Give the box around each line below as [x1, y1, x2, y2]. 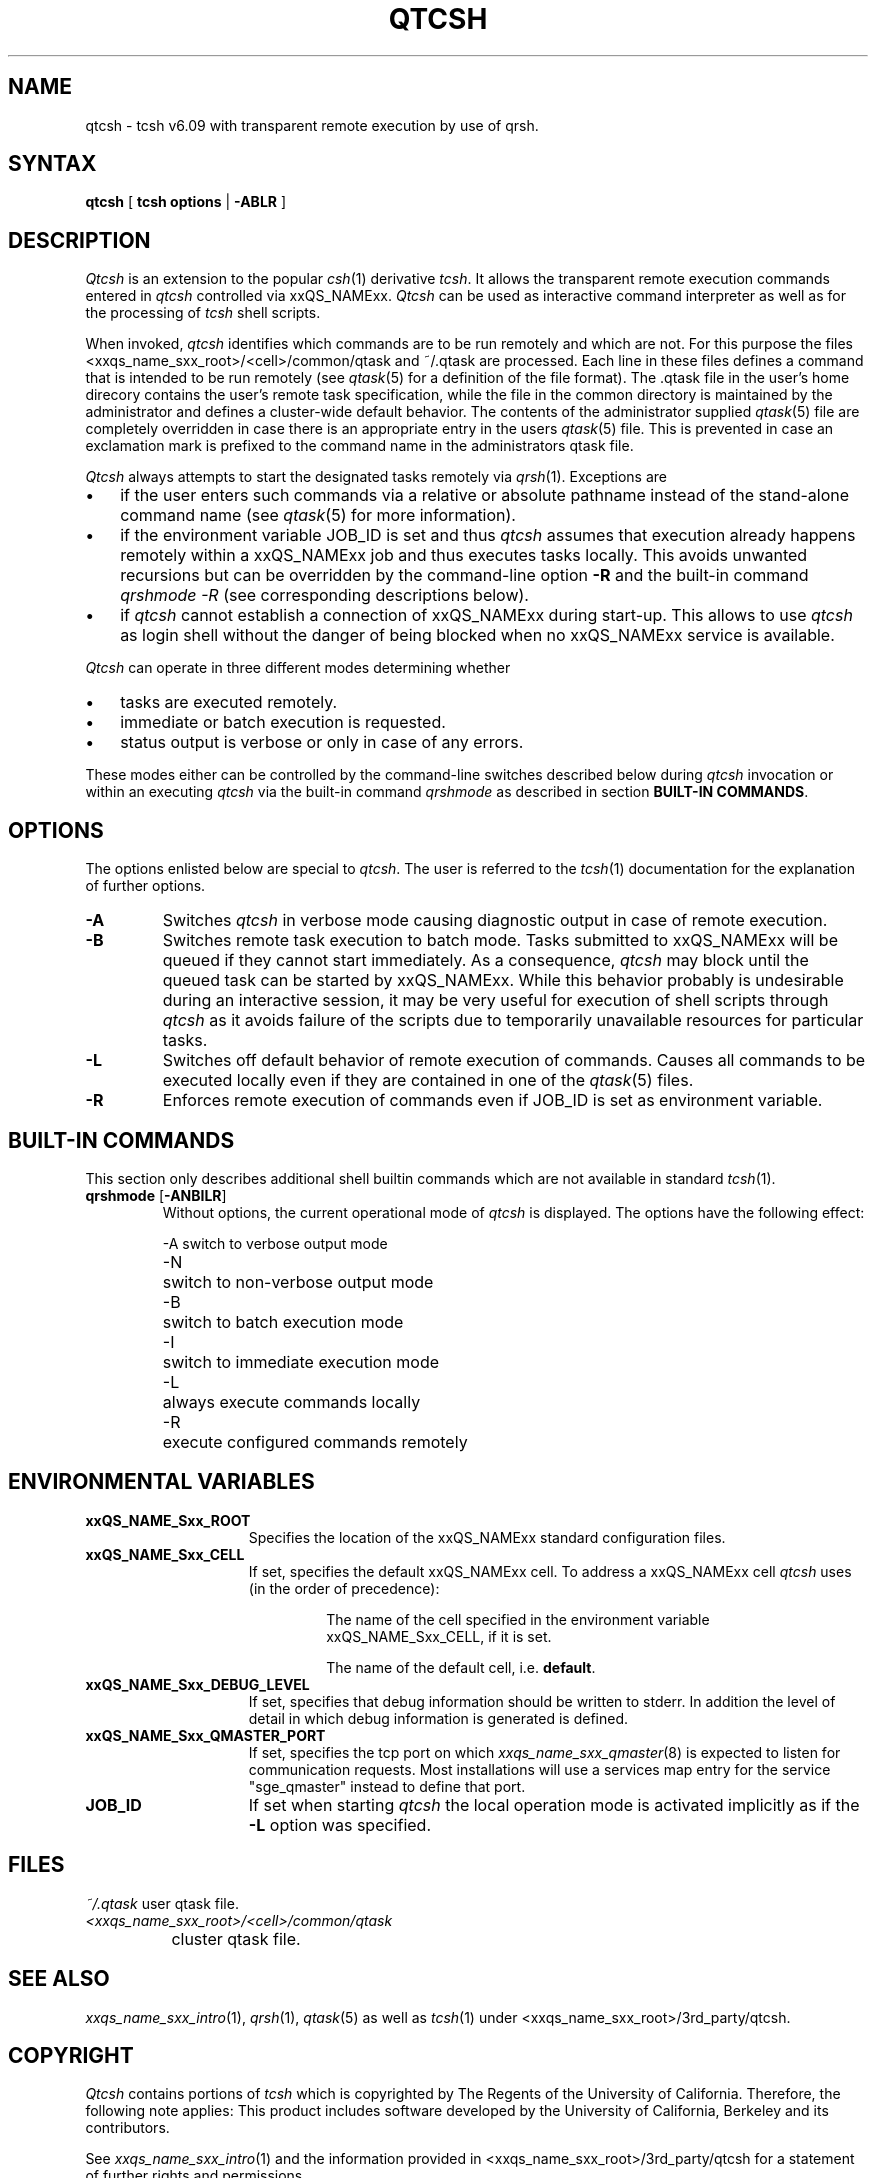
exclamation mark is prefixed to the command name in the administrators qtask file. [85, 437, 634, 455]
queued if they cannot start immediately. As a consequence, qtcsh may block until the [162, 950, 809, 971]
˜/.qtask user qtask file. [85, 1894, 239, 1912]
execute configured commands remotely [162, 1431, 468, 1452]
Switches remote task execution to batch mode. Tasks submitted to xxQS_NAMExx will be [162, 930, 838, 951]
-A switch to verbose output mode [162, 1234, 388, 1252]
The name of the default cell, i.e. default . [326, 1658, 596, 1676]
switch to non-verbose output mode [162, 1271, 434, 1292]
